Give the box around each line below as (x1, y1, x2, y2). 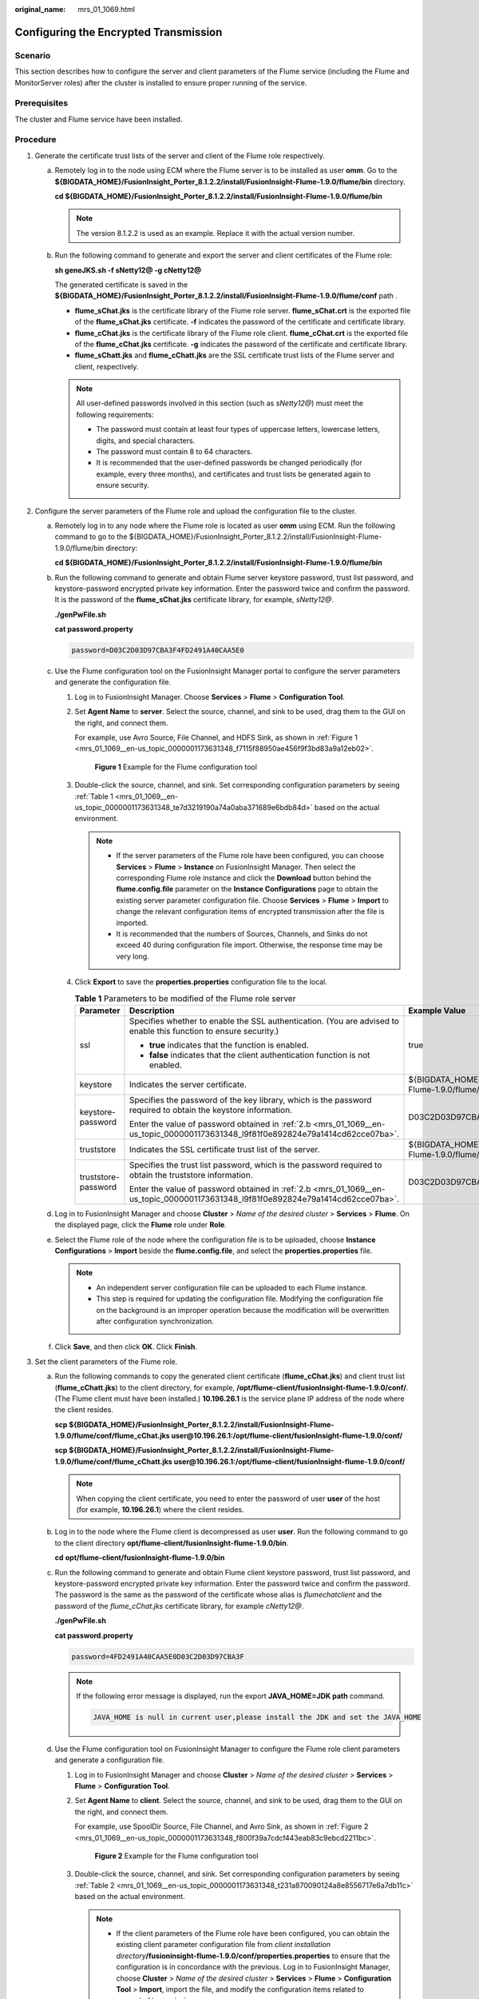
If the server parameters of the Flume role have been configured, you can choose (116, 851, 385, 860)
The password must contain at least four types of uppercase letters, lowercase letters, (96, 425, 381, 434)
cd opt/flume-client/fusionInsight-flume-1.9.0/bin (54, 1553, 225, 1562)
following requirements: (76, 409, 154, 419)
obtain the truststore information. (129, 1169, 253, 1180)
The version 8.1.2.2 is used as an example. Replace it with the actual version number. (76, 228, 355, 237)
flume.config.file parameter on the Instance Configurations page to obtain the (116, 884, 378, 894)
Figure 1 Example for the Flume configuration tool (94, 762, 257, 772)
